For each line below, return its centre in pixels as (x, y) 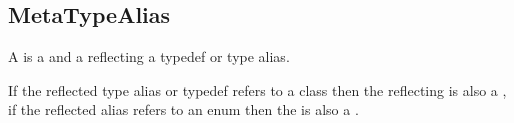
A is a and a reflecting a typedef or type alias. (149, 56)
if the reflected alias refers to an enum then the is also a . (183, 109)
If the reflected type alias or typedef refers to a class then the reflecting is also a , (257, 89)
